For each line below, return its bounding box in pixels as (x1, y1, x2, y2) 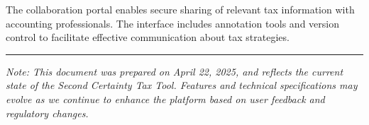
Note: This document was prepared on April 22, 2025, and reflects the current (6, 64, 343, 78)
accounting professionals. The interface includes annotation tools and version (6, 16, 339, 30)
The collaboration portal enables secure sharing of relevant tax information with (6, 2, 355, 16)
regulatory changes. (6, 105, 89, 120)
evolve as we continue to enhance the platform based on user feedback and (6, 91, 325, 106)
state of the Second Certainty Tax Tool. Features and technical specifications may (6, 78, 358, 93)
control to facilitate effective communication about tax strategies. (6, 30, 290, 44)
